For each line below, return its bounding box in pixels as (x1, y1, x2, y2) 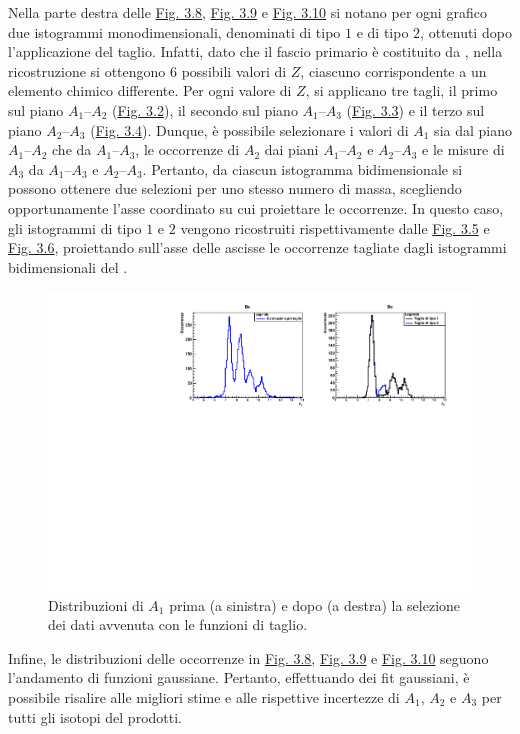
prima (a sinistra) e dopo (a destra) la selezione (169, 594, 461, 615)
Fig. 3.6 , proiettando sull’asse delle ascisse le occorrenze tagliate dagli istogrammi (8, 237, 507, 258)
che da (52, 139, 92, 160)
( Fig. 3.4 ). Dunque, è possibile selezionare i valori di (90, 119, 409, 140)
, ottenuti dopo (420, 21, 512, 42)
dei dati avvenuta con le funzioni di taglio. (48, 614, 308, 635)
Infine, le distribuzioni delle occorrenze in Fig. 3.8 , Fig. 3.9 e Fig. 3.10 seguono (8, 647, 489, 668)
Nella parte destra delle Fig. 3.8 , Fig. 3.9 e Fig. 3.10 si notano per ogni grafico (8, 2, 487, 22)
